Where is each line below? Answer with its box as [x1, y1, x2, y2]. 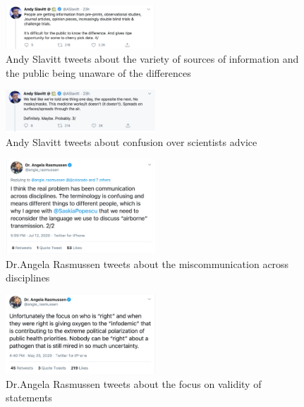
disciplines [6, 270, 50, 285]
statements [6, 390, 52, 405]
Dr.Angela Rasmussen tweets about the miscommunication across [6, 256, 289, 271]
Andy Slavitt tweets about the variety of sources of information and [6, 51, 299, 66]
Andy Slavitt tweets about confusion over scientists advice [6, 135, 257, 150]
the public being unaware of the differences [6, 65, 191, 80]
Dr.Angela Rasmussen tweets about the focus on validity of [6, 376, 262, 391]
